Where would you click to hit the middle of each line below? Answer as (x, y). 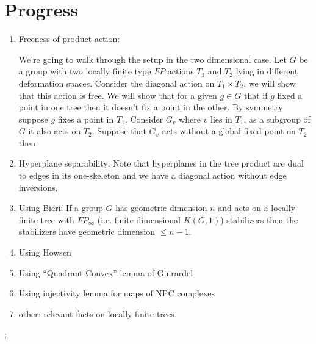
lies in (221, 119)
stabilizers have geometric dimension (87, 231)
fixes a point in (86, 119)
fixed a (290, 95)
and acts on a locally (257, 208)
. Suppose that (119, 131)
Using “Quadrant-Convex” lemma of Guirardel (106, 272)
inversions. (38, 187)
